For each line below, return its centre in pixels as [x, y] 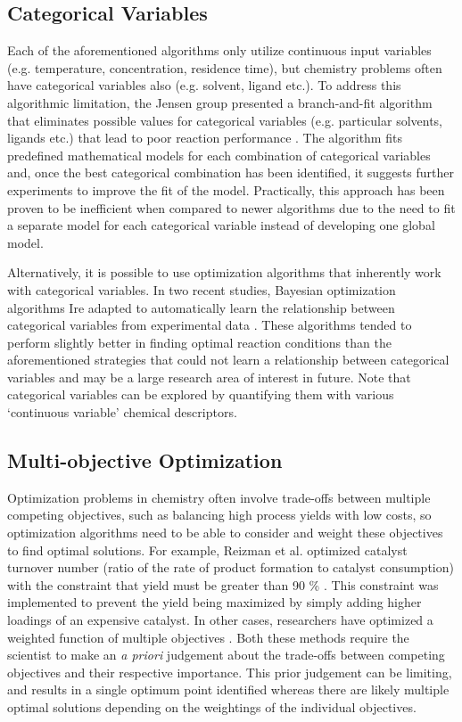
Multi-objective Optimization [145, 460]
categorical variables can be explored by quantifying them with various [201, 394]
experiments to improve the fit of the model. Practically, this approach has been [226, 189]
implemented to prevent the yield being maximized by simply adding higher [214, 602]
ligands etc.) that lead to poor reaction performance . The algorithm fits [205, 138]
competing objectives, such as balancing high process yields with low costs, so [219, 515]
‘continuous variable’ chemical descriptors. [122, 412]
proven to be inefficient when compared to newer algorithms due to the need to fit [231, 207]
